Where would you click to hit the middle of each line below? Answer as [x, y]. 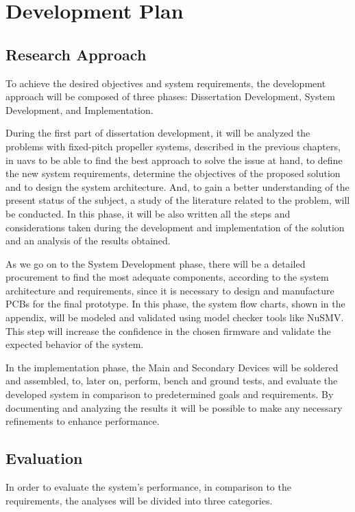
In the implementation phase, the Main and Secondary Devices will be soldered [172, 367]
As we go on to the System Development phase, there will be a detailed [156, 263]
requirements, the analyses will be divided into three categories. [139, 500]
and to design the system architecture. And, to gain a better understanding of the [177, 186]
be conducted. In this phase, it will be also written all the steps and [148, 213]
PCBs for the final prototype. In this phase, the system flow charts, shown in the [175, 304]
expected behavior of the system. [75, 344]
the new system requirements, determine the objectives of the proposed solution [173, 173]
